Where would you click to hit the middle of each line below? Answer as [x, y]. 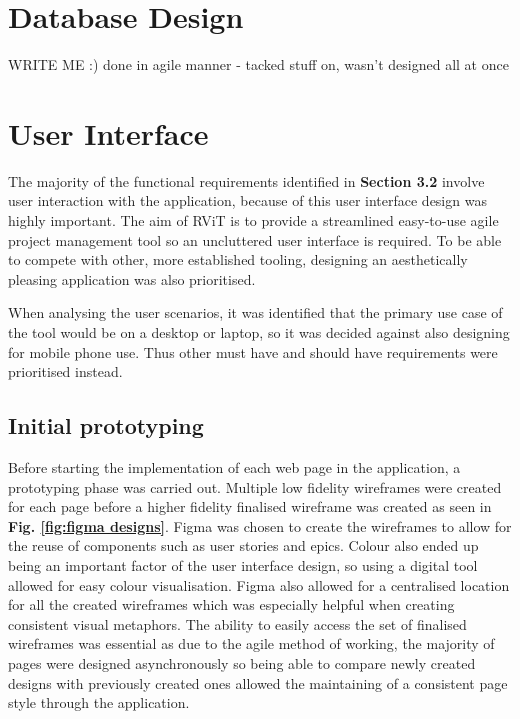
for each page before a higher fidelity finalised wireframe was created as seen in [250, 506]
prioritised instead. [65, 371]
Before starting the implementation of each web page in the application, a [234, 466]
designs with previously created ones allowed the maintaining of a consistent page [258, 682]
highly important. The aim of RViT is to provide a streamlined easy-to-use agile [253, 220]
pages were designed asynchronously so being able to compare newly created [242, 662]
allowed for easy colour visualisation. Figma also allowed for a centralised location [259, 584]
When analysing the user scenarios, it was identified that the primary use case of [255, 312]
